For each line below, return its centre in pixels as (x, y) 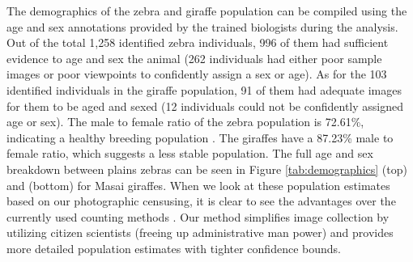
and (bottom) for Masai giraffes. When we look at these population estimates (198, 185)
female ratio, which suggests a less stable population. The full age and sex (190, 153)
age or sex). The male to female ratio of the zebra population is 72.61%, (185, 122)
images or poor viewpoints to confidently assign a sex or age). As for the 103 (197, 74)
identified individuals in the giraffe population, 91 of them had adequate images (204, 89)
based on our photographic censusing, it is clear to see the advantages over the (201, 201)
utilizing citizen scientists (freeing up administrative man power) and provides (200, 232)
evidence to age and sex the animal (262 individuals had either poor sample (194, 58)
